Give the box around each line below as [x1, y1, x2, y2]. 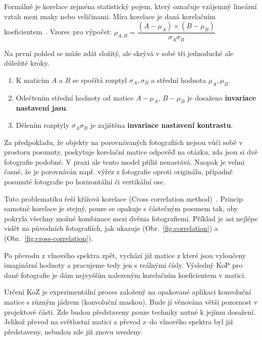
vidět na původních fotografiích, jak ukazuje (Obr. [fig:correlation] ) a [4, 223, 218, 233]
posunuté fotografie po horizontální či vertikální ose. [4, 176, 166, 187]
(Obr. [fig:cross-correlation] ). [4, 232, 93, 243]
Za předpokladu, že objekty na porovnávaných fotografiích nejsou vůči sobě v [4, 136, 243, 147]
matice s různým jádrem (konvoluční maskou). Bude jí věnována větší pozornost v [4, 296, 258, 307]
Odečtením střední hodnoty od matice [16, 92, 134, 103]
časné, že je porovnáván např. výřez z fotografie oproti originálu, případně [4, 166, 233, 177]
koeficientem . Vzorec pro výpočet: [4, 26, 112, 37]
